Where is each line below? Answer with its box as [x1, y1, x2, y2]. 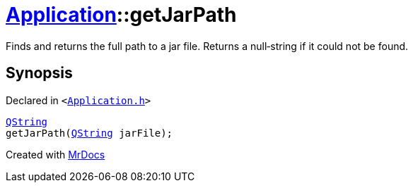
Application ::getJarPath [6, 3, 237, 27]
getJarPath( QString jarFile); [6, 127, 173, 139]
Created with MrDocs [6, 148, 105, 161]
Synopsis [6, 64, 73, 82]
